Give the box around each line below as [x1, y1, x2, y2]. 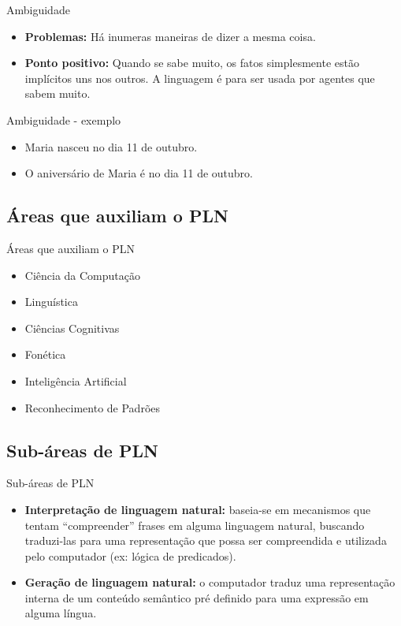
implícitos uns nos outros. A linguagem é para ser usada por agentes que [24, 69, 375, 86]
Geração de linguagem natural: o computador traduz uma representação [24, 574, 395, 591]
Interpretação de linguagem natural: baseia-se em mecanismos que [24, 501, 371, 517]
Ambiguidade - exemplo [6, 111, 121, 128]
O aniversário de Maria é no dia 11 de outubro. [24, 165, 253, 181]
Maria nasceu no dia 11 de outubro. [24, 138, 198, 155]
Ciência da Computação [24, 266, 141, 283]
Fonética [24, 346, 66, 363]
